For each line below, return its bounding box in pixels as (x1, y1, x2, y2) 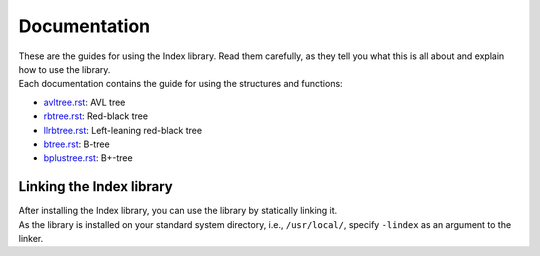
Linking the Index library (18, 178, 174, 195)
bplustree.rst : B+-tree (43, 152, 134, 164)
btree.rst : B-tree (43, 138, 110, 150)
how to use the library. (18, 63, 111, 75)
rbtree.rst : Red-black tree (43, 110, 149, 122)
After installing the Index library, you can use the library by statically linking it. (18, 205, 338, 217)
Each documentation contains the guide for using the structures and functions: (18, 78, 344, 90)
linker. (18, 232, 44, 244)
